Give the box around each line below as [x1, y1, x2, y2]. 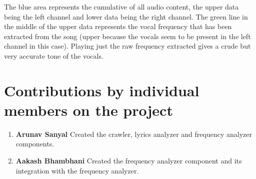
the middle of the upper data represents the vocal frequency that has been [4, 21, 232, 32]
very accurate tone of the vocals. [4, 50, 103, 61]
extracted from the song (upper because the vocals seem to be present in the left [4, 31, 251, 41]
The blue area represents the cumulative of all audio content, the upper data [4, 2, 239, 12]
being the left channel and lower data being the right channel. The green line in [4, 11, 248, 22]
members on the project [4, 99, 173, 120]
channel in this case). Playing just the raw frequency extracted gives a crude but [4, 41, 251, 51]
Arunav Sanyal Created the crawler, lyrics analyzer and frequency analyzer [15, 128, 252, 139]
